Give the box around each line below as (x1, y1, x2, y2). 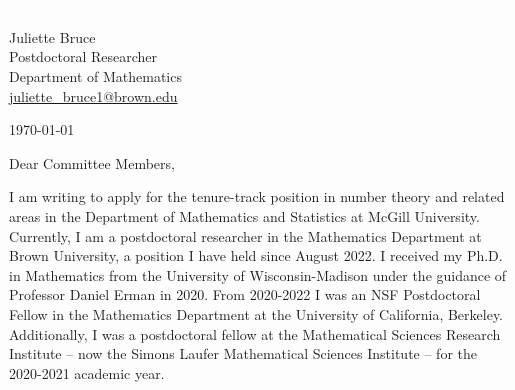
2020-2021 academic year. (9, 362, 165, 383)
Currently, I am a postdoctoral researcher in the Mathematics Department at (9, 225, 482, 246)
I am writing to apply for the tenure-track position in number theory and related (9, 186, 505, 207)
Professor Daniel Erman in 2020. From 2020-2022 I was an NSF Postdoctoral (9, 284, 481, 305)
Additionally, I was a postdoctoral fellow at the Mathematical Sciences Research (9, 323, 501, 344)
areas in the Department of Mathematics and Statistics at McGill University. (9, 205, 480, 226)
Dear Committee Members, (9, 152, 175, 173)
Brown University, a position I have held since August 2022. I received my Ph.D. (9, 245, 503, 266)
